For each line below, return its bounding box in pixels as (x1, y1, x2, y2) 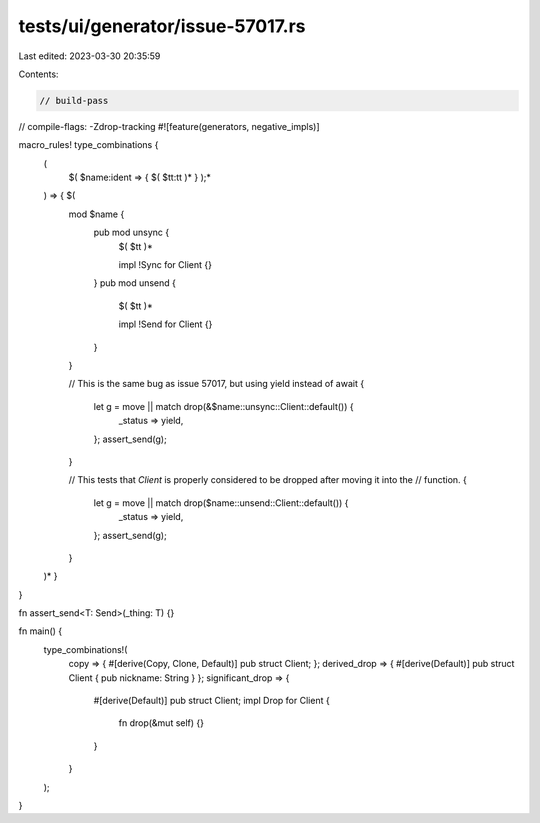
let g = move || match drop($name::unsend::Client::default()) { (93, 496, 349, 509)
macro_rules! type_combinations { (18, 139, 159, 151)
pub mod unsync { (93, 226, 170, 239)
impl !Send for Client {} (118, 318, 213, 330)
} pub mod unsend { (93, 277, 177, 289)
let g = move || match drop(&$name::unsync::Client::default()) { (93, 400, 354, 412)
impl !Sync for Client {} (118, 259, 212, 271)
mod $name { (68, 208, 125, 220)
